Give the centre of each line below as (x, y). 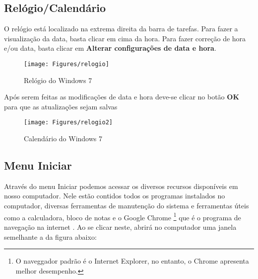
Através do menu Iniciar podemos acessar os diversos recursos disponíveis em (121, 186)
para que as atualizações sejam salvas (61, 106)
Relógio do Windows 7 (58, 80)
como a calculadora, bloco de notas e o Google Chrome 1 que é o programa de (123, 216)
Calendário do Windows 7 (63, 139)
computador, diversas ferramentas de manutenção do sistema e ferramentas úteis (127, 206)
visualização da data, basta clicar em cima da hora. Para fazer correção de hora (125, 38)
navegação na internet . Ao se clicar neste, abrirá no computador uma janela (120, 227)
